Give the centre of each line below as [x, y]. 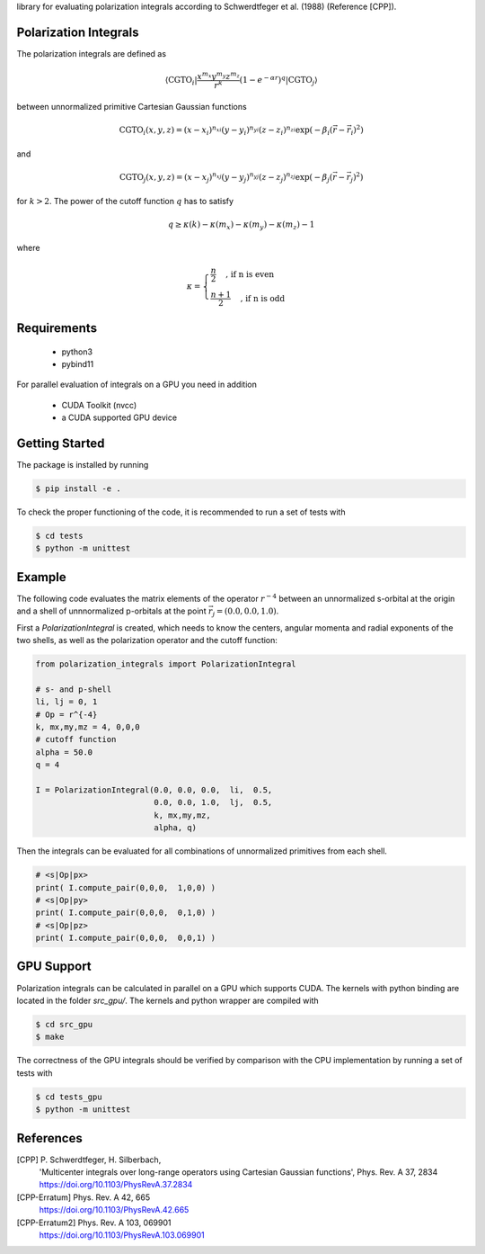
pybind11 [78, 364]
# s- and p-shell [74, 689]
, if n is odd [263, 298]
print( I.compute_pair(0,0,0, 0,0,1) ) [125, 938]
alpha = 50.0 [64, 752]
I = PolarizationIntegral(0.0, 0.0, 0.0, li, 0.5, [154, 790]
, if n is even [250, 274]
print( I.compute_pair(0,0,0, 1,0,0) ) [125, 887]
